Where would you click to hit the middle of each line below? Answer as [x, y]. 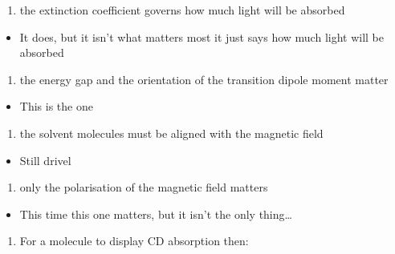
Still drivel [45, 160]
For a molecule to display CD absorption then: [134, 241]
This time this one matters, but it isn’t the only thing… [156, 214]
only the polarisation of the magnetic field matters [144, 187]
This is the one [56, 106]
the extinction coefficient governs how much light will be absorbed [182, 10]
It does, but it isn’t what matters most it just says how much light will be [202, 36]
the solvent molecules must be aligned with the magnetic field [171, 133]
